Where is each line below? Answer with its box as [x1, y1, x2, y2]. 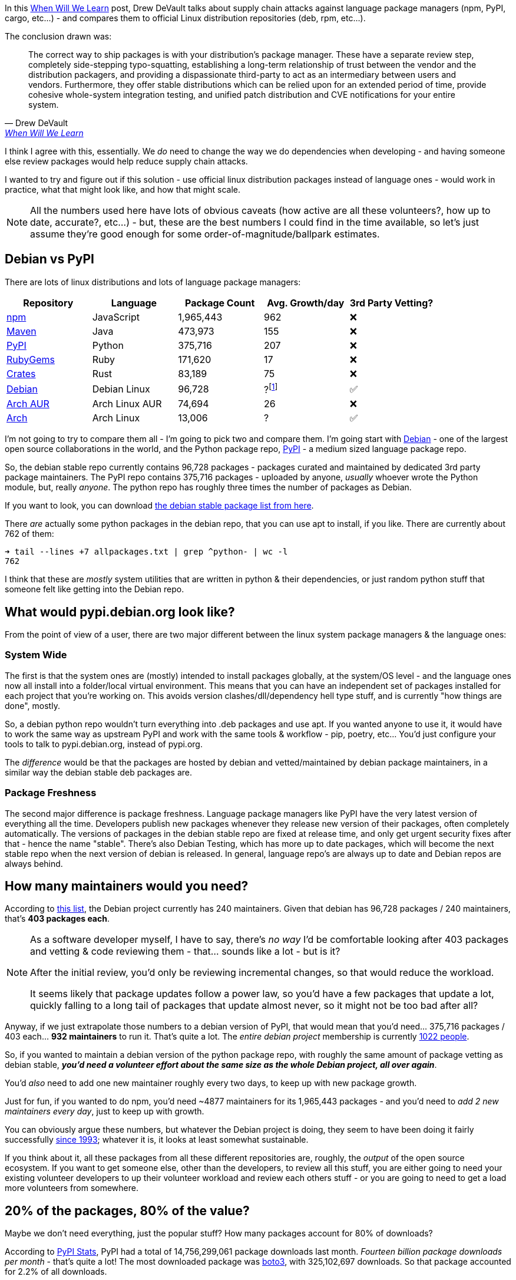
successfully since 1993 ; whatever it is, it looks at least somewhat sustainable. [5, 1134, 309, 1145]
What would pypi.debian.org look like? [5, 604, 235, 619]
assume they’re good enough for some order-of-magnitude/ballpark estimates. [30, 228, 380, 240]
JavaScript [92, 311, 140, 323]
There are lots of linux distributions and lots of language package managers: [5, 276, 301, 287]
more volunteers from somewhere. [5, 1183, 138, 1193]
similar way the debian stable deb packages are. [5, 767, 193, 777]
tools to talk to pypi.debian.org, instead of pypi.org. [5, 738, 203, 749]
